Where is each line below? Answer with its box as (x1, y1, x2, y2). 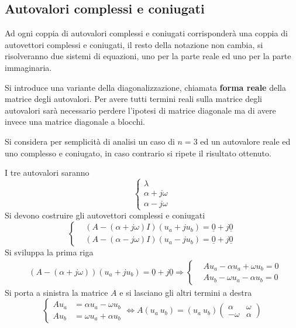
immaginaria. (5, 61, 52, 73)
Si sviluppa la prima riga (5, 245, 94, 258)
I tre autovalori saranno (5, 166, 90, 179)
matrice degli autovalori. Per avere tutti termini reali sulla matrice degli (5, 93, 262, 105)
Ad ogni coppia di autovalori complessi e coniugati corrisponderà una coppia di (5, 27, 288, 39)
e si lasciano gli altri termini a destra (119, 286, 252, 298)
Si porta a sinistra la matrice (5, 286, 108, 298)
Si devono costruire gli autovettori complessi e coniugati (5, 209, 205, 221)
